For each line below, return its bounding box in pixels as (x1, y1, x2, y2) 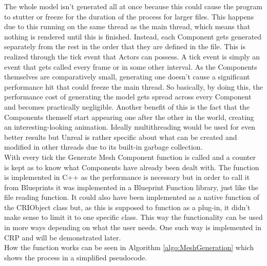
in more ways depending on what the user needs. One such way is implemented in (4, 222, 261, 233)
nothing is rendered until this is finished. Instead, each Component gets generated (4, 31, 262, 42)
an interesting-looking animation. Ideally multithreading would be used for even (4, 121, 256, 132)
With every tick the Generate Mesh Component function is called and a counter (4, 151, 256, 162)
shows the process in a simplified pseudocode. (4, 252, 147, 262)
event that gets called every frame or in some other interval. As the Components (4, 61, 257, 72)
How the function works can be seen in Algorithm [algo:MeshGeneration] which (4, 242, 254, 253)
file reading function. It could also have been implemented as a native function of (4, 192, 259, 202)
